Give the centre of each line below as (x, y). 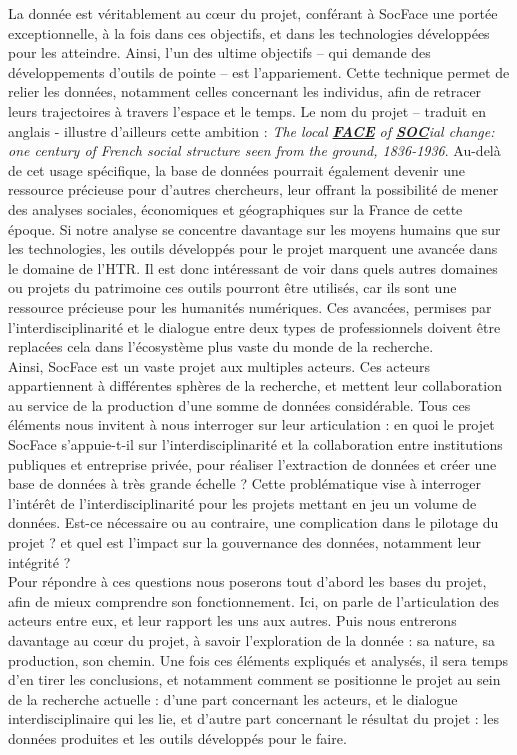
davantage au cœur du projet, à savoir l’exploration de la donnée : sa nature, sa (251, 640)
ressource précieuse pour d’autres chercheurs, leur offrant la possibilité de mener (253, 189)
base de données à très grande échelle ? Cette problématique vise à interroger (244, 483)
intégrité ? (39, 561)
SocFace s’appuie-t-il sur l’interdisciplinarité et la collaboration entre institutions (255, 444)
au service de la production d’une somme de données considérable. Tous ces (239, 404)
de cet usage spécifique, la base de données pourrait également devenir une (236, 169)
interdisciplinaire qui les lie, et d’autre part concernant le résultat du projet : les (253, 718)
